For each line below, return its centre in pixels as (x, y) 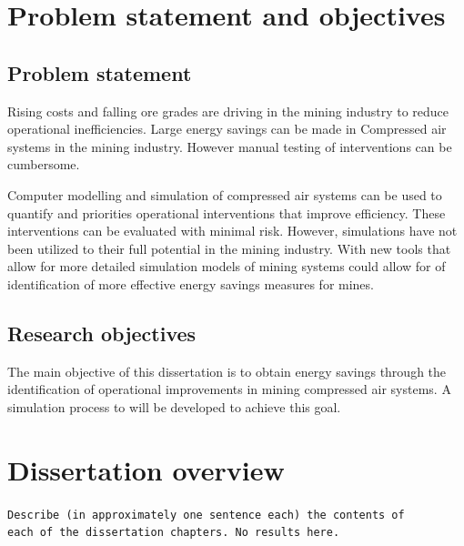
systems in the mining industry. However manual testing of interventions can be (230, 146)
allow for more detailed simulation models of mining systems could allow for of (227, 266)
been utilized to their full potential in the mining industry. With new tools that (229, 248)
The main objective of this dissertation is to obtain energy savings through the (227, 371)
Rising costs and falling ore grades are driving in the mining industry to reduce (228, 111)
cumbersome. (44, 164)
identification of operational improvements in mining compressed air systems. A (229, 389)
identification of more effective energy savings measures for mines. (191, 283)
